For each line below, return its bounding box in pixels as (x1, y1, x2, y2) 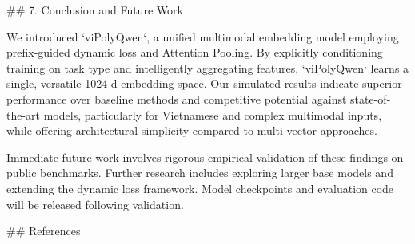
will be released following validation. (6, 195, 184, 212)
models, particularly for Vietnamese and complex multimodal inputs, (43, 106, 382, 123)
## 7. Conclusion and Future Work (6, 2, 183, 18)
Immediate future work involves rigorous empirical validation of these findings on (6, 148, 404, 165)
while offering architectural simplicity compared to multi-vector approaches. (6, 122, 377, 139)
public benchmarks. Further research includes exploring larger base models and (6, 164, 393, 181)
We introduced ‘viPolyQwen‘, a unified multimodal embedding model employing (6, 28, 399, 45)
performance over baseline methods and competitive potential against (6, 90, 347, 107)
